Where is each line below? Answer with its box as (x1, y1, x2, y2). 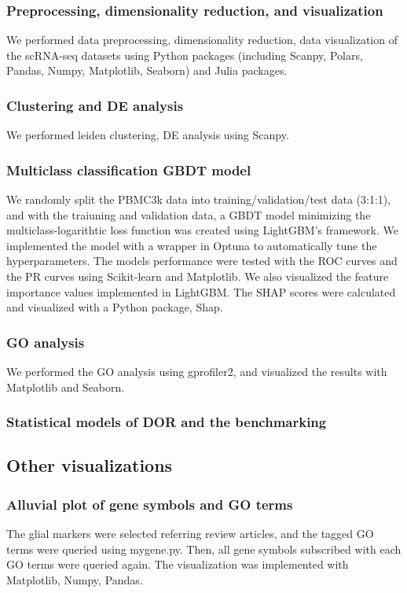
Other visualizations (6, 453, 173, 477)
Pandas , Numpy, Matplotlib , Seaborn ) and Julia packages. (6, 62, 288, 79)
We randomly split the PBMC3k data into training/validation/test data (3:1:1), (6, 191, 391, 208)
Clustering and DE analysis (6, 95, 184, 115)
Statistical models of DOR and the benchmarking (6, 412, 327, 432)
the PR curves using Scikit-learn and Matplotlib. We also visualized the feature (6, 268, 389, 284)
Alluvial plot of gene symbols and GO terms (6, 494, 293, 514)
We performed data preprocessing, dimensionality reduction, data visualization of (6, 31, 398, 48)
